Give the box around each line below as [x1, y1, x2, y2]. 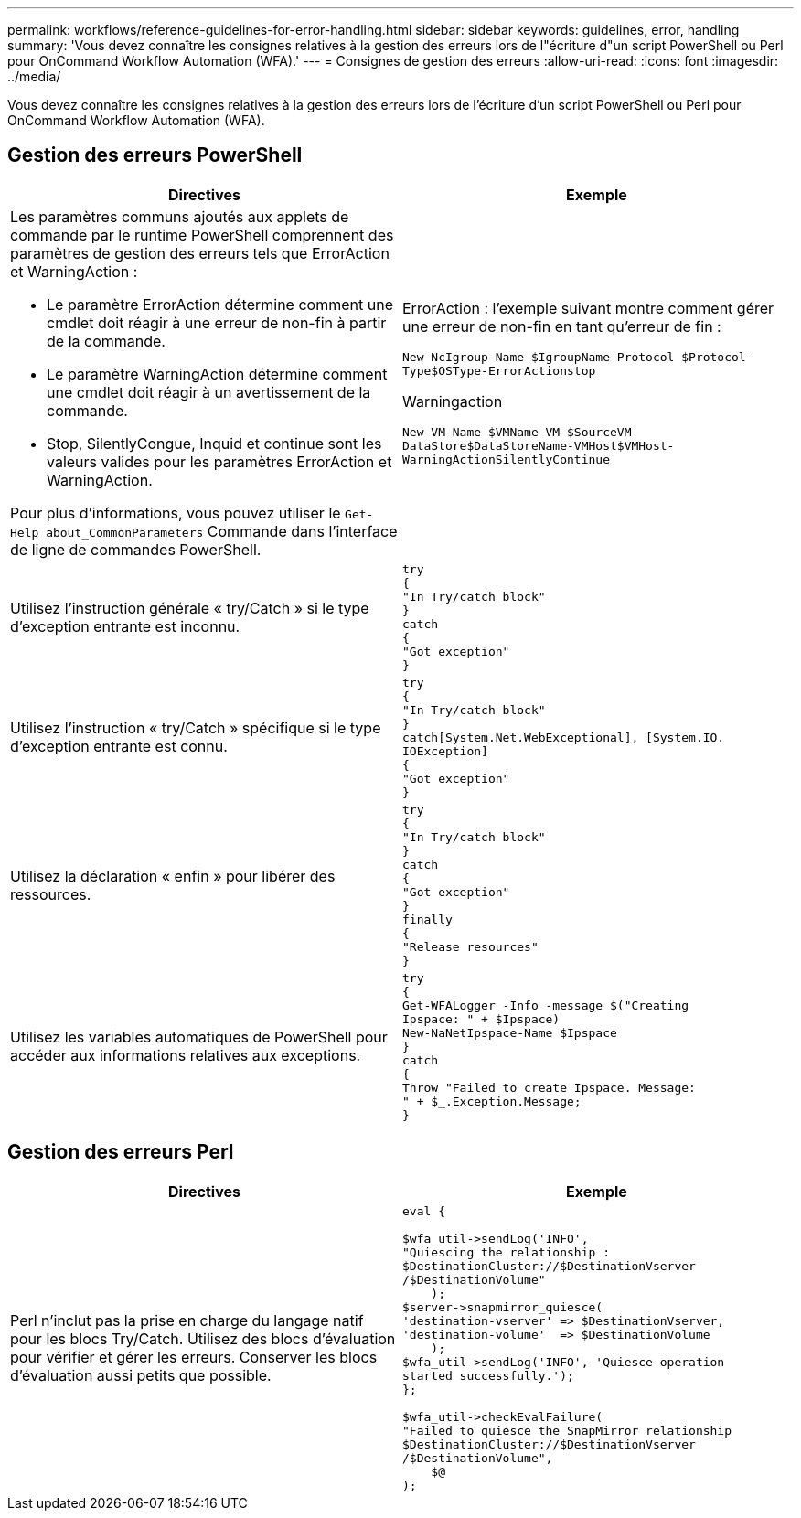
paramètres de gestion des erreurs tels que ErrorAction [10, 243, 390, 262]
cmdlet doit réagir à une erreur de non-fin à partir [47, 313, 387, 332]
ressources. [10, 884, 91, 903]
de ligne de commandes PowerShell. [10, 540, 262, 559]
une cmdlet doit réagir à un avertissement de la [47, 382, 371, 401]
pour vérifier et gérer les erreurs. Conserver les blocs [10, 1348, 378, 1367]
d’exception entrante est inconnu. [10, 616, 240, 636]
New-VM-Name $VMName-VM [402, 425, 561, 440]
